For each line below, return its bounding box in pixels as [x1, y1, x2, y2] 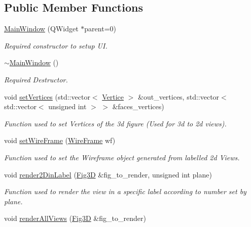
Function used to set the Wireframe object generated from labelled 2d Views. [4, 152, 240, 162]
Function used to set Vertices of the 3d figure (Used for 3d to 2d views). [4, 118, 227, 128]
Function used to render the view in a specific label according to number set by [4, 186, 246, 197]
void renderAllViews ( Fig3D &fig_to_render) [4, 213, 146, 223]
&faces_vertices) [112, 101, 164, 112]
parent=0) [84, 23, 116, 34]
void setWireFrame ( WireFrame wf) [4, 135, 116, 146]
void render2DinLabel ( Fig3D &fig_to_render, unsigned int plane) [4, 169, 212, 179]
